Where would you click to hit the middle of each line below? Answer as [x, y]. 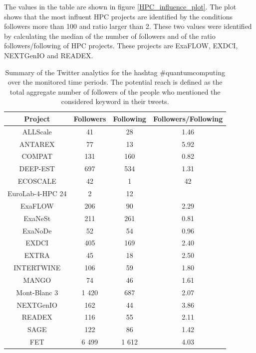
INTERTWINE [37, 268]
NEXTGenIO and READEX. [49, 55]
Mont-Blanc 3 [37, 292]
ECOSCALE [37, 181]
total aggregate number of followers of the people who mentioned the [115, 91]
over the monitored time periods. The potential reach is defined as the [115, 82]
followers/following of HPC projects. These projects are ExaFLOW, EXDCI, [121, 46]
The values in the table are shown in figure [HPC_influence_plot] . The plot [120, 6]
